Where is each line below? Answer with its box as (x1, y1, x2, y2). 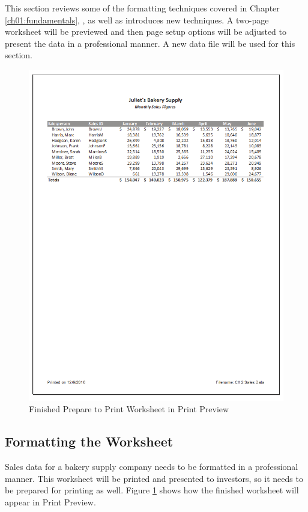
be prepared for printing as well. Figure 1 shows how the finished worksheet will (5, 484, 299, 496)
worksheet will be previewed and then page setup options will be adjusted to (5, 25, 286, 38)
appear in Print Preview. (5, 495, 96, 508)
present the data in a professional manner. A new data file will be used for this (5, 37, 295, 49)
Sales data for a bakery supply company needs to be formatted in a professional (5, 460, 298, 473)
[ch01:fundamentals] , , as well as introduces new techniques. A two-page (5, 13, 269, 26)
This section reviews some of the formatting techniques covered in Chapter (5, 2, 280, 14)
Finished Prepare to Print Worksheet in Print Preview (29, 403, 229, 415)
